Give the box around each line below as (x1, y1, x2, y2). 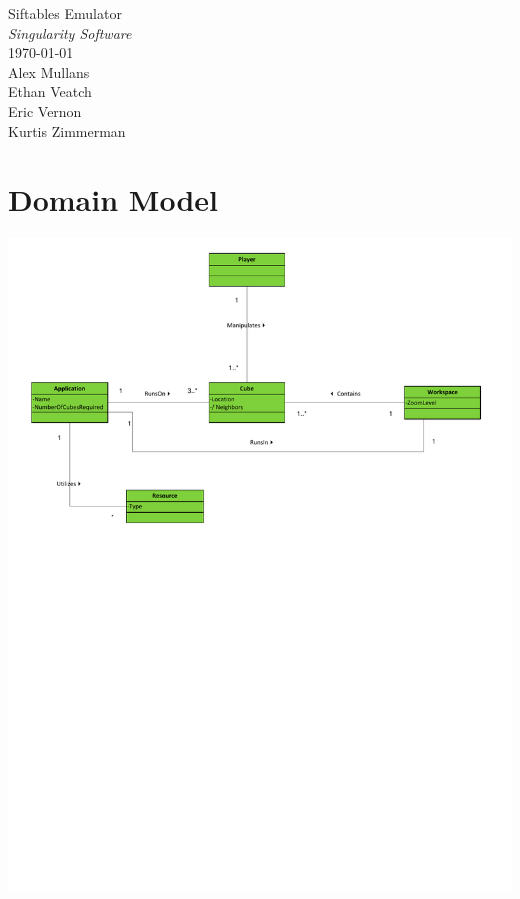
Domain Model (8, 179, 218, 220)
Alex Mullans (8, 61, 90, 82)
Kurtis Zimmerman (8, 120, 126, 141)
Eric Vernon (8, 100, 82, 121)
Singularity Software (8, 22, 132, 43)
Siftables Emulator (8, 3, 122, 23)
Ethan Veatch (8, 81, 92, 102)
